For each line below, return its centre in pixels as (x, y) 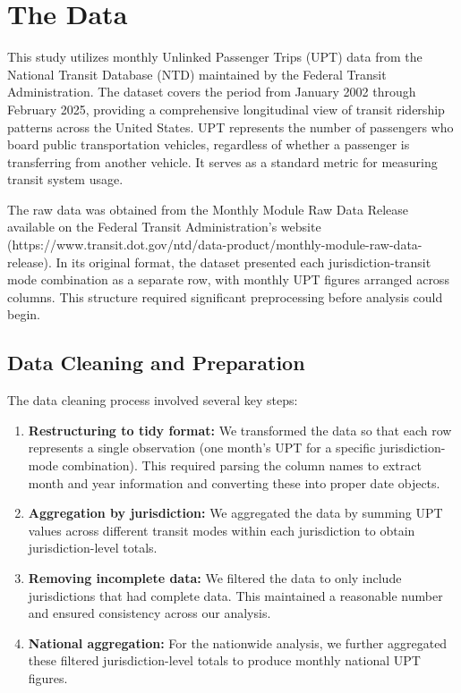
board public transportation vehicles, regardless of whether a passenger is (209, 144)
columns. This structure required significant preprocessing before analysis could (225, 296)
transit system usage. (65, 179)
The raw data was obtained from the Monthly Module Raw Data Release (208, 209)
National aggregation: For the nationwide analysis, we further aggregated (238, 642)
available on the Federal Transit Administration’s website (164, 227)
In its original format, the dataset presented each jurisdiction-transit (243, 262)
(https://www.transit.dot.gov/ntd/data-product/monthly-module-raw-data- (215, 245)
